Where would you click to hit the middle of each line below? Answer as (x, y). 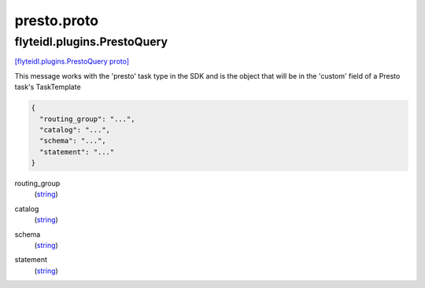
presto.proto (56, 20)
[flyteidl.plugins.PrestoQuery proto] (72, 61)
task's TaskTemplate (48, 87)
